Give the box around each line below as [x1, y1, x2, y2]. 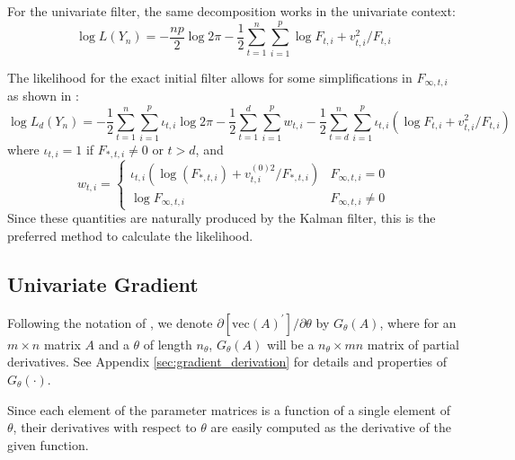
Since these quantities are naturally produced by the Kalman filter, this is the [7, 208, 436, 227]
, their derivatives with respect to [13, 418, 197, 437]
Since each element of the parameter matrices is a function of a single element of [7, 400, 450, 419]
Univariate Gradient [7, 270, 199, 297]
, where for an [379, 313, 457, 332]
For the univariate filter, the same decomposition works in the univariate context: [7, 2, 456, 20]
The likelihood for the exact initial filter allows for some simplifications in [7, 67, 413, 86]
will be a [266, 334, 315, 353]
